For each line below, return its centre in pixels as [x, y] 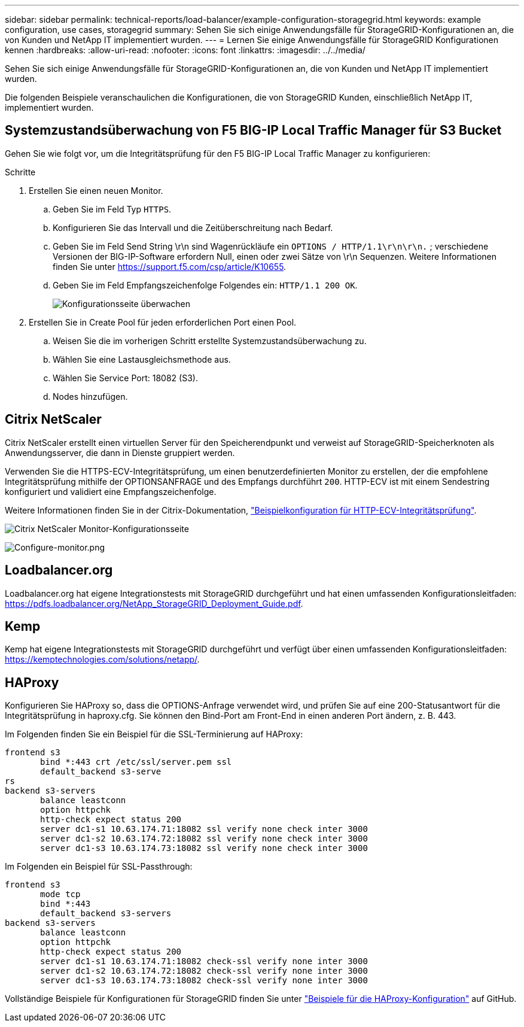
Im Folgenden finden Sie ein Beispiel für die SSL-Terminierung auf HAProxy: [154, 734]
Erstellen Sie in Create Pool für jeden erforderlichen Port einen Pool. [163, 322]
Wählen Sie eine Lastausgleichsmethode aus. [142, 359]
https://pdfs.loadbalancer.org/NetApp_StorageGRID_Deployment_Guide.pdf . [154, 603]
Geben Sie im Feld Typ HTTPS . [112, 209]
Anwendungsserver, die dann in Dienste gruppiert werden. [120, 452]
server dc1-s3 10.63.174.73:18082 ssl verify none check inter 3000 [204, 848]
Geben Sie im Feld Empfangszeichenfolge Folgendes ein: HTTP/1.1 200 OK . [205, 285]
